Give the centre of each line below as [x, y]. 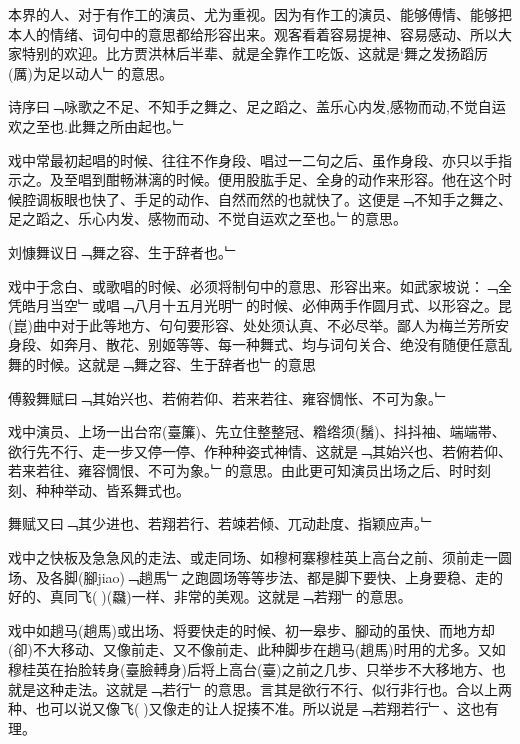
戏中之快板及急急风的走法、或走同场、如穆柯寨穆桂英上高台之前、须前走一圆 [260, 557]
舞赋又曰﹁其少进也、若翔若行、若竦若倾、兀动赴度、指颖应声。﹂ [221, 523]
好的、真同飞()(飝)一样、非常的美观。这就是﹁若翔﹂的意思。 [210, 596]
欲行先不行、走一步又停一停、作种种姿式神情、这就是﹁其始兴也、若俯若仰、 [260, 450]
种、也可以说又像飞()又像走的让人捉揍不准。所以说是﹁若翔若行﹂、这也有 [253, 708]
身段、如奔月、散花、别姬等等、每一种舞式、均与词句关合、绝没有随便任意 [253, 344]
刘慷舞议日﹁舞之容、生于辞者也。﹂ [123, 251]
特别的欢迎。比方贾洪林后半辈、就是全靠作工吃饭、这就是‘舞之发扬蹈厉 [254, 53]
